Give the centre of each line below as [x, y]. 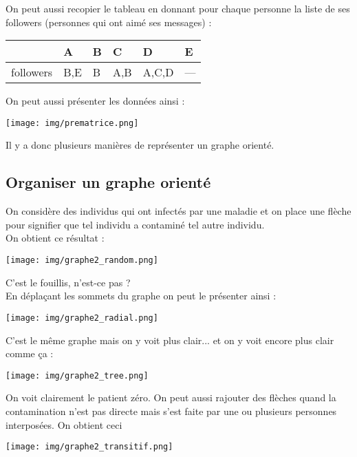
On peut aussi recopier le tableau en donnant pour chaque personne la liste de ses [178, 8]
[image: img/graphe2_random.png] [82, 261]
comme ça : [30, 353]
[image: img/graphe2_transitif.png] [89, 447]
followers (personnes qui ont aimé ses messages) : [109, 22]
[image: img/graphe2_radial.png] [82, 318]
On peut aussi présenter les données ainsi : [95, 101]
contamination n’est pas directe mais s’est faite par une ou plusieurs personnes [171, 411]
